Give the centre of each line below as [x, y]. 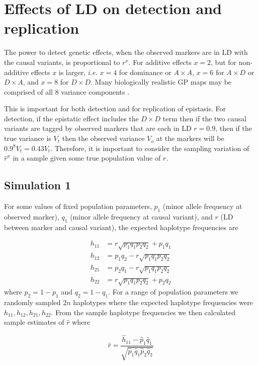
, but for [224, 62]
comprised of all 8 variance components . [67, 91]
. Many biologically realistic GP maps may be [161, 82]
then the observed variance [103, 138]
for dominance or [145, 72]
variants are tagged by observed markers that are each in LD [98, 128]
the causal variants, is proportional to [62, 62]
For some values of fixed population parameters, [78, 206]
